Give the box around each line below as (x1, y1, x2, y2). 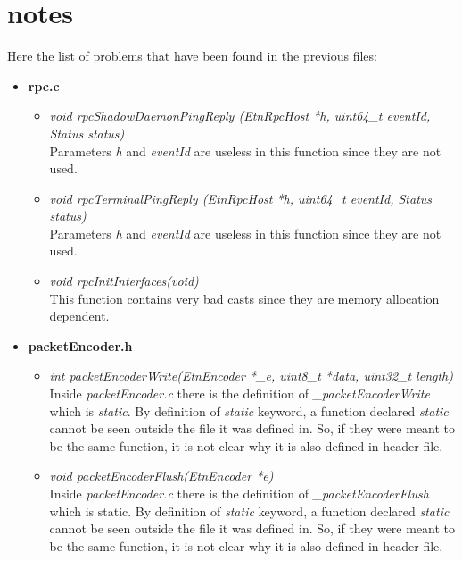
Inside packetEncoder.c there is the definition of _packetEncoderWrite (49, 384, 430, 403)
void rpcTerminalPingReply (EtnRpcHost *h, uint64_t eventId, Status (49, 188, 433, 207)
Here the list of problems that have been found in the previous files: (7, 46, 377, 65)
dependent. (49, 306, 110, 325)
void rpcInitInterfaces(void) (49, 272, 199, 290)
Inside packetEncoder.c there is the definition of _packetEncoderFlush (49, 484, 429, 502)
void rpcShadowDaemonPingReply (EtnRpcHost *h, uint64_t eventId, (49, 106, 431, 125)
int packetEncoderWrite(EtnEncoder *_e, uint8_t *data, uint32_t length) (49, 366, 453, 385)
